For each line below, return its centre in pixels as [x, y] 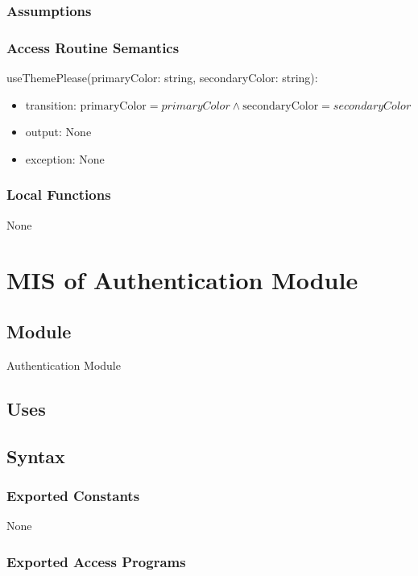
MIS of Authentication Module [182, 280]
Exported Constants [73, 495]
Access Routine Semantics [93, 47]
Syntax [36, 456]
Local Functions [59, 195]
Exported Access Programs [96, 561]
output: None [58, 132]
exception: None [65, 158]
